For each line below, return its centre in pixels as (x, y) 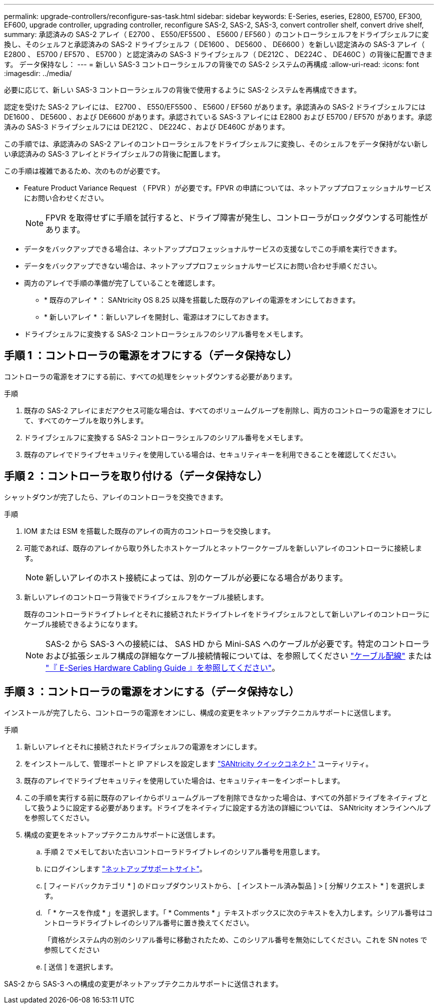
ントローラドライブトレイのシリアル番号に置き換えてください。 (149, 922)
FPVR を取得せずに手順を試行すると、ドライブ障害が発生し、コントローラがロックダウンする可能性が (237, 218)
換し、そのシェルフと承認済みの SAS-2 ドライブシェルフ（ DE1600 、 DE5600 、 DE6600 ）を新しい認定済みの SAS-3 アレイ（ (214, 44)
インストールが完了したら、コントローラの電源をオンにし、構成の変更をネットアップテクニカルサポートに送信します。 (200, 712)
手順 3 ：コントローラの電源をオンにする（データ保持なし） (152, 692)
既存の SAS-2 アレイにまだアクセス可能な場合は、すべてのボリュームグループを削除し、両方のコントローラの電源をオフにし (228, 410)
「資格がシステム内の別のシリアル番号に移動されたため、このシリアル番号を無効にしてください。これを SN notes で (236, 939)
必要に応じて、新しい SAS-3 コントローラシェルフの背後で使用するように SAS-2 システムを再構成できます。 (182, 90)
